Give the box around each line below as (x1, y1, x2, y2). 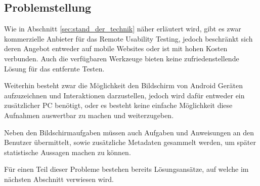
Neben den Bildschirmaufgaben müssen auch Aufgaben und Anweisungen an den (4, 127, 254, 137)
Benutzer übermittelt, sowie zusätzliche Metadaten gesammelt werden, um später (4, 137, 256, 147)
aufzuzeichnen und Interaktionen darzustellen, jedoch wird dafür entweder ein (4, 90, 245, 100)
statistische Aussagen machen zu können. (4, 146, 131, 157)
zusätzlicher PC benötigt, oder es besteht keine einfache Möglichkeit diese (4, 100, 233, 110)
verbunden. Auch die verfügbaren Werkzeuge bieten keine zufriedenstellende (4, 53, 239, 63)
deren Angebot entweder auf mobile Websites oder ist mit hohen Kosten (4, 43, 228, 54)
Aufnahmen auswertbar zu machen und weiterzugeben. (4, 109, 174, 120)
